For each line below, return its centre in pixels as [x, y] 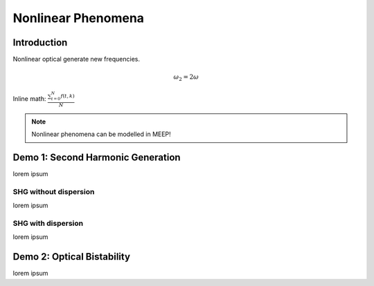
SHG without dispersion [54, 191]
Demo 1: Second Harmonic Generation [97, 158]
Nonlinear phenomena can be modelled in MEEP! [101, 134]
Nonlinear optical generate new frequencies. [76, 59]
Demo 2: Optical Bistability [72, 257]
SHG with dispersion [48, 223]
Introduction [40, 42]
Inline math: [29, 98]
